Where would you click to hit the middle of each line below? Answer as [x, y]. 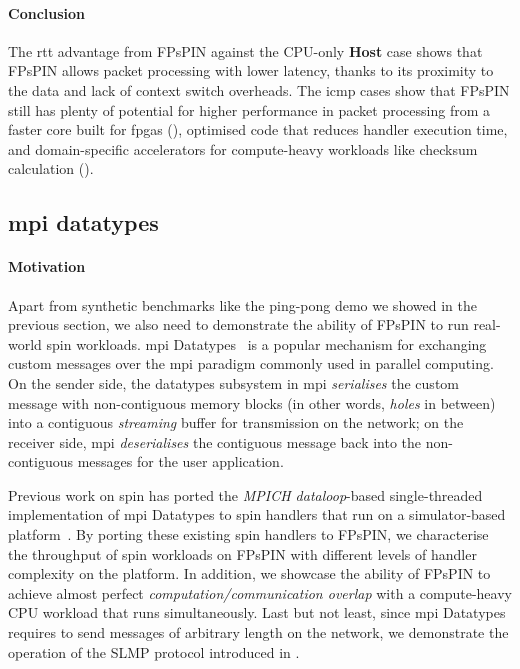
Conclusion [47, 12]
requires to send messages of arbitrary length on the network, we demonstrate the [258, 632]
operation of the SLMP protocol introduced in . [154, 651]
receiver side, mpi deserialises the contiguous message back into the [215, 441]
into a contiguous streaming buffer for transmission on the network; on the [236, 422]
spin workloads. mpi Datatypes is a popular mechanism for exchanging [266, 343]
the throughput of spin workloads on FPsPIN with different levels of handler [242, 553]
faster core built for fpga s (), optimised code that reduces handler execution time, [258, 129]
